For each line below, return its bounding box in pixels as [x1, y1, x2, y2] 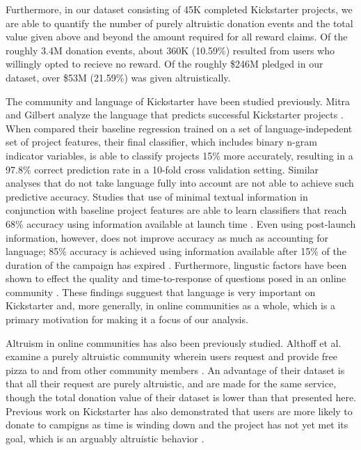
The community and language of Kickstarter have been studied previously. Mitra [6, 93, 351, 108]
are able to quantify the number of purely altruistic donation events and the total [6, 15, 353, 30]
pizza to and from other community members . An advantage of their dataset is [6, 362, 345, 377]
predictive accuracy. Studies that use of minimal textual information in [6, 189, 308, 203]
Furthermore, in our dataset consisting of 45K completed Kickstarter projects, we [6, 2, 353, 16]
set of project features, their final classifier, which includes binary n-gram [6, 134, 317, 149]
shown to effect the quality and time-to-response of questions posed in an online [6, 271, 346, 286]
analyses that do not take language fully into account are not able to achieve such [6, 176, 354, 190]
